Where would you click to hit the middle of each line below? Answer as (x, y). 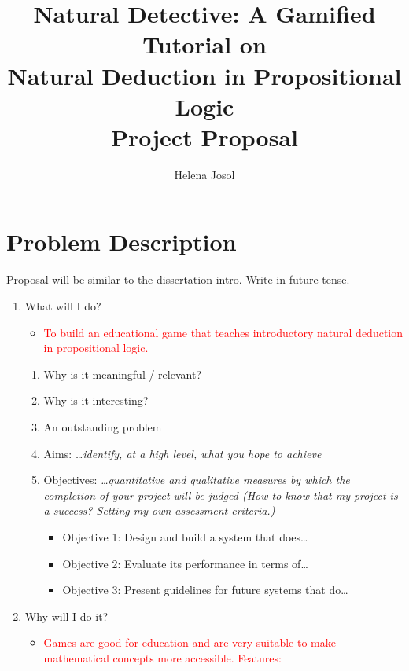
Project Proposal (204, 136)
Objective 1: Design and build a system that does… (185, 536)
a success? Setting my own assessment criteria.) (159, 510)
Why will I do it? (66, 616)
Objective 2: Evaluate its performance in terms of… (185, 563)
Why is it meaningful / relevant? (122, 374)
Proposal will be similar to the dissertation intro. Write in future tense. (178, 279)
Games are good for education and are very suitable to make (190, 642)
